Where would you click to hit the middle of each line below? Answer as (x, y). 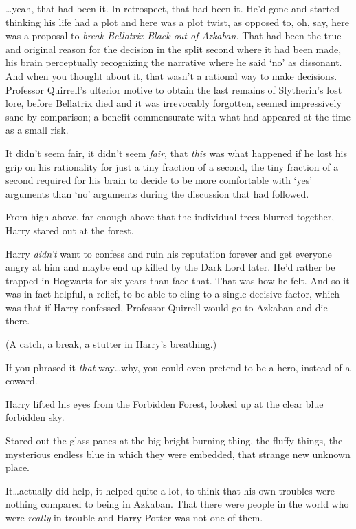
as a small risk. (37, 130)
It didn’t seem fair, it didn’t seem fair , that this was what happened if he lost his (176, 153)
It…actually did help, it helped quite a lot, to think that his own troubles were (170, 490)
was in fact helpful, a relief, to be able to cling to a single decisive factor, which (173, 294)
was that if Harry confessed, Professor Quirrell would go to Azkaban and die (167, 307)
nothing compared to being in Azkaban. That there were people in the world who (177, 504)
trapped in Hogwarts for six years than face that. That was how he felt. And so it (178, 280)
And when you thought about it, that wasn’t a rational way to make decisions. (171, 75)
